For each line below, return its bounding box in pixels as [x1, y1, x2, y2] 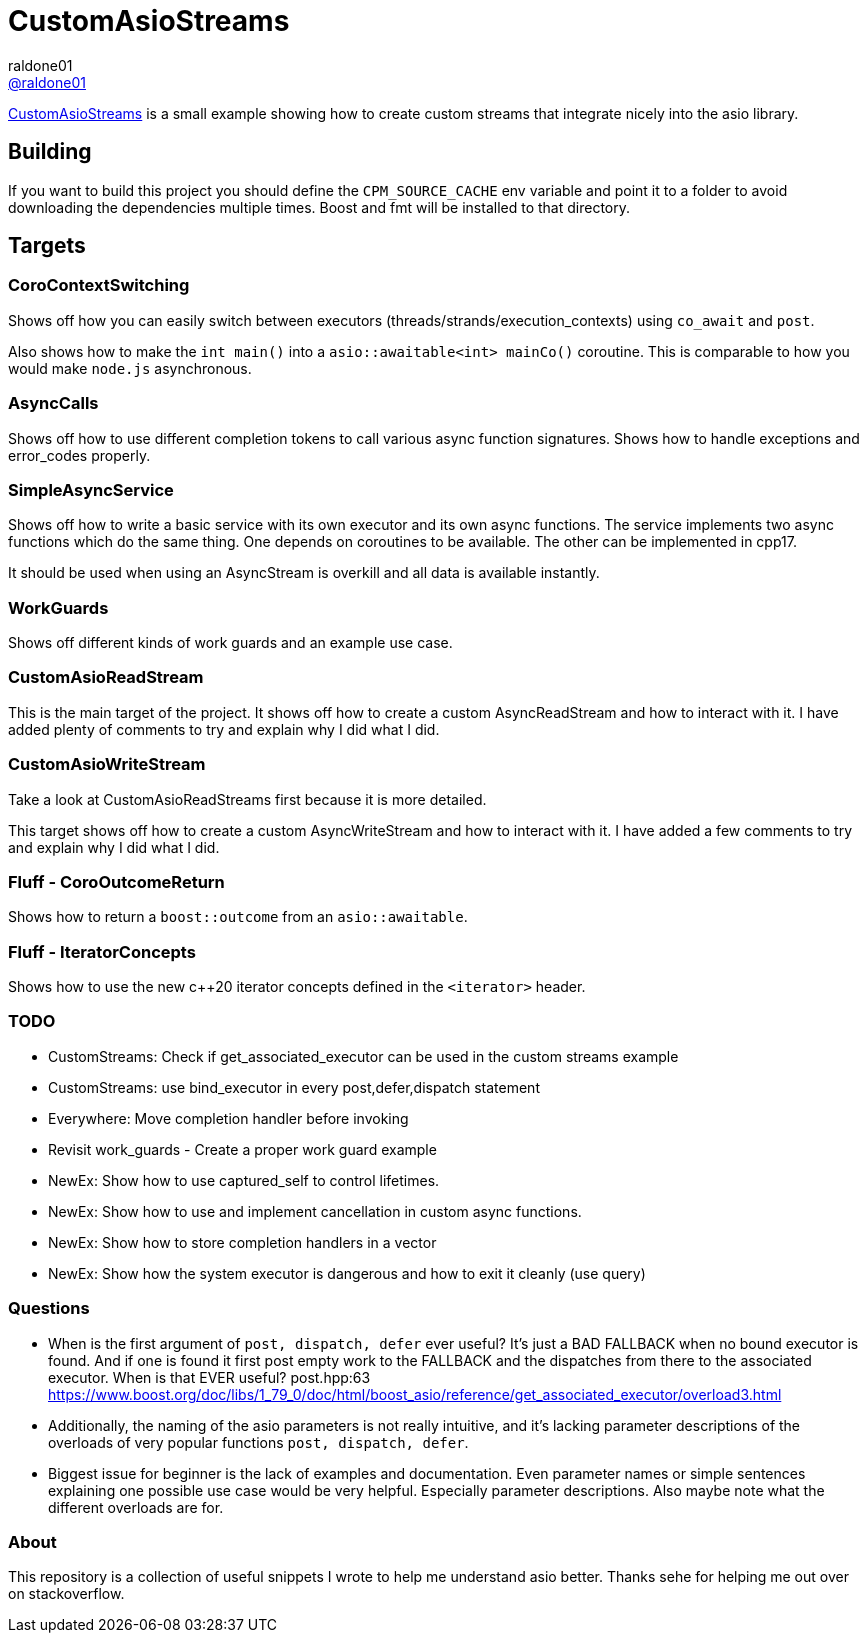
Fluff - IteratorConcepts [8, 941, 196, 962]
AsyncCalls [8, 393, 99, 414]
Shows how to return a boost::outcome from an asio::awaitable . [8, 908, 468, 926]
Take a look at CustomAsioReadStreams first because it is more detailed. [8, 790, 487, 808]
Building [8, 139, 92, 165]
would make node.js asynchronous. [8, 359, 252, 377]
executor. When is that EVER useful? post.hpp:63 [48, 1368, 371, 1386]
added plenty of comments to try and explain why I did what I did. [8, 720, 440, 738]
